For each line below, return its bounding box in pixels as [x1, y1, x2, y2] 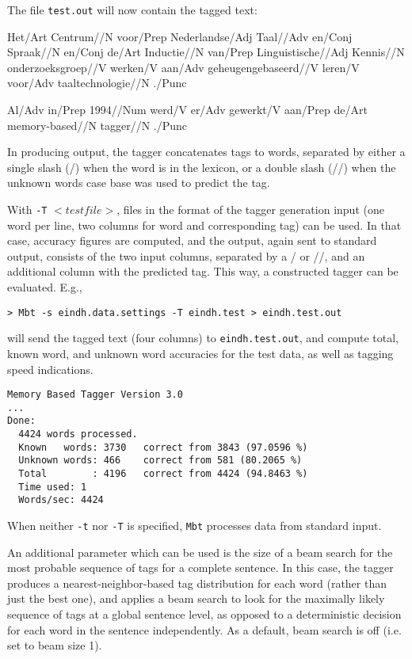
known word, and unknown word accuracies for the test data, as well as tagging [7, 345, 394, 361]
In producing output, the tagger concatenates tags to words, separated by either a [7, 143, 406, 160]
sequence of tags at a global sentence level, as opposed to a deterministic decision [7, 606, 402, 623]
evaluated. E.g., [7, 279, 82, 295]
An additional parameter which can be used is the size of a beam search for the [7, 543, 393, 560]
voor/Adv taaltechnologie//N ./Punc [7, 74, 187, 91]
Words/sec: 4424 [18, 494, 104, 506]
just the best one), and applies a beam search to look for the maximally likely [7, 590, 385, 607]
